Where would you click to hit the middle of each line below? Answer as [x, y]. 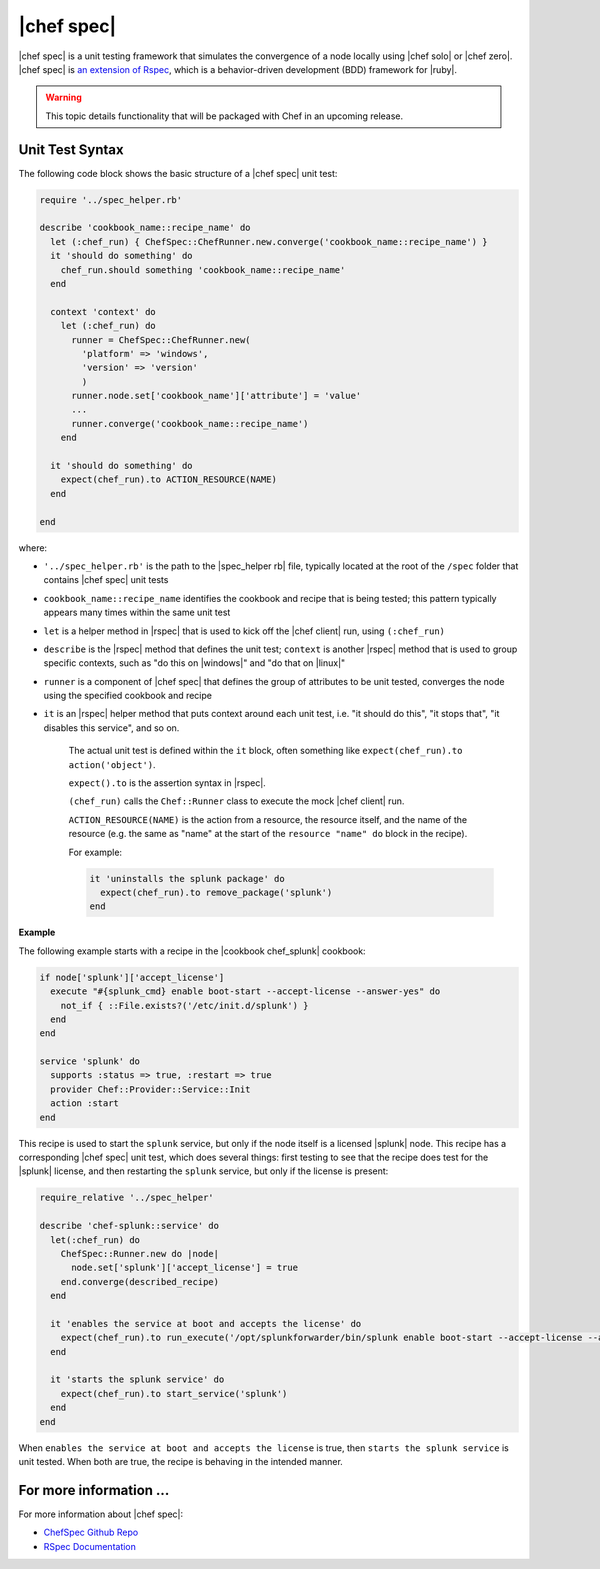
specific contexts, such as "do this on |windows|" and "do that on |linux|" [194, 663]
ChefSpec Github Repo [91, 1532]
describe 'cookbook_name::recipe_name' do [145, 228]
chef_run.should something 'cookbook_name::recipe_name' [203, 269]
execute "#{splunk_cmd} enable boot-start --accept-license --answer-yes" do [245, 991]
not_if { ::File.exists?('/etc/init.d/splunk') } [184, 1005]
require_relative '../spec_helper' [126, 1198]
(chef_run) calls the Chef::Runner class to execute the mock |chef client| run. [236, 801]
